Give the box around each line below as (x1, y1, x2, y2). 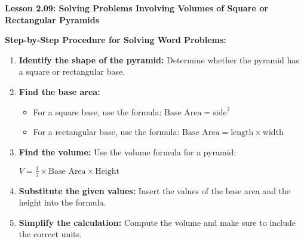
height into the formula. (19, 196, 106, 209)
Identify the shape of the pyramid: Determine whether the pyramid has (19, 53, 299, 66)
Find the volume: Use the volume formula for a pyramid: (19, 145, 237, 158)
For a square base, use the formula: (33, 105, 162, 118)
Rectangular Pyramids (5, 13, 100, 26)
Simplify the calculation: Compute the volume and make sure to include (19, 216, 296, 228)
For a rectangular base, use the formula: (33, 125, 180, 138)
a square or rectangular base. (19, 65, 125, 78)
